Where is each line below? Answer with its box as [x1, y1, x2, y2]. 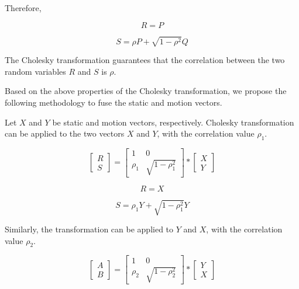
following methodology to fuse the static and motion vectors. [5, 96, 222, 108]
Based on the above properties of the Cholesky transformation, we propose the [5, 85, 287, 97]
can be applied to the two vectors [5, 127, 125, 140]
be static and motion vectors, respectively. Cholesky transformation [52, 116, 294, 128]
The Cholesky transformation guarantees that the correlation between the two [5, 54, 285, 66]
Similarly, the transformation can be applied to [5, 223, 174, 235]
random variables [5, 65, 66, 77]
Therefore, [5, 2, 42, 13]
